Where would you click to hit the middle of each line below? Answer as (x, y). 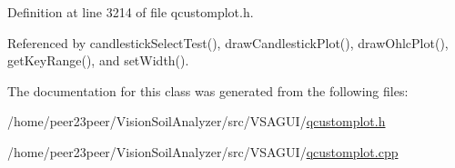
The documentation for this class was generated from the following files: (208, 90)
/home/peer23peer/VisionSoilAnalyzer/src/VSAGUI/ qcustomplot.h (197, 121)
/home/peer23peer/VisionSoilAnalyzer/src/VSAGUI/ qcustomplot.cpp (203, 151)
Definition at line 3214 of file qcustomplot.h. (131, 12)
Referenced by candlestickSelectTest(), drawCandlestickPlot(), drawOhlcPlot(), (228, 42)
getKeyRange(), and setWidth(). (98, 60)
